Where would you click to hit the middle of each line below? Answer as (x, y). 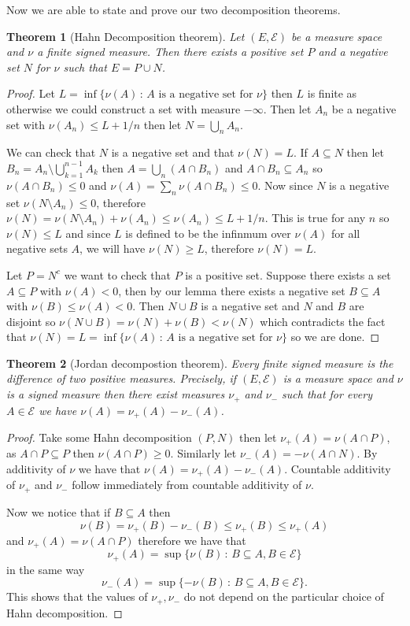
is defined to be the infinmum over (208, 233)
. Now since (285, 185)
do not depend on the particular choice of (284, 596)
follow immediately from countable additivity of (187, 485)
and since (88, 233)
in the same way (46, 569)
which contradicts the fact (323, 321)
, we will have (113, 248)
